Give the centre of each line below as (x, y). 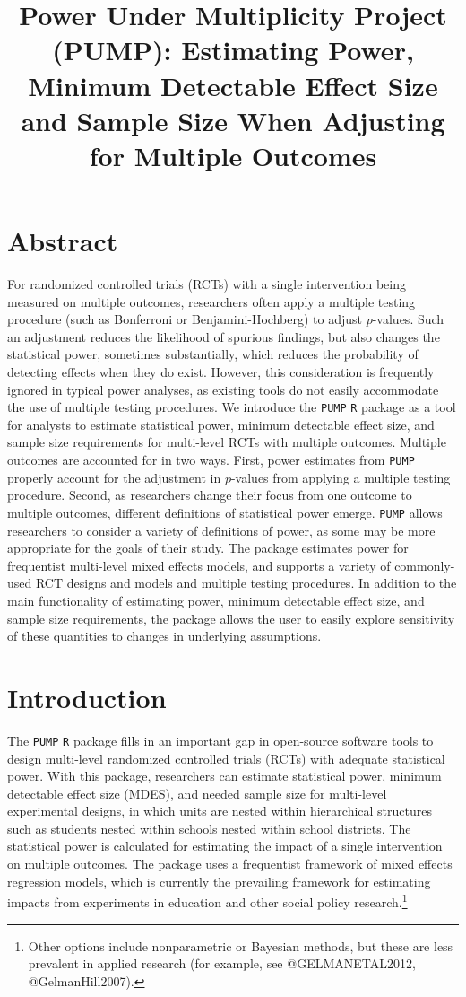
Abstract (63, 241)
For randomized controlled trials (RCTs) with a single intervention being (207, 284)
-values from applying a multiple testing (341, 477)
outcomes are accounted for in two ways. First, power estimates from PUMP (211, 460)
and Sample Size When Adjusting (233, 120)
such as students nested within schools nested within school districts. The (209, 828)
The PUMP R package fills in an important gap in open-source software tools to (220, 740)
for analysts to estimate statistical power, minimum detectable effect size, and (221, 424)
